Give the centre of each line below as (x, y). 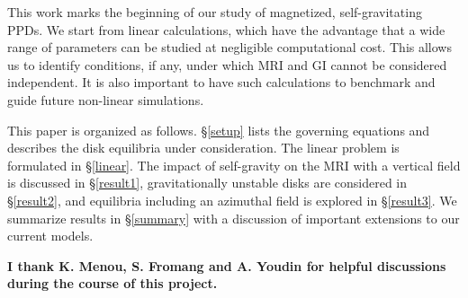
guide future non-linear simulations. (106, 99)
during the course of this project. (112, 283)
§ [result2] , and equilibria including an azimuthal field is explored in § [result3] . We (232, 200)
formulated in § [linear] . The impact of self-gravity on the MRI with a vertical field (234, 165)
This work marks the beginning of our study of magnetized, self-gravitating (215, 12)
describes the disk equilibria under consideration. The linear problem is (203, 148)
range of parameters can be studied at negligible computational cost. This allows (229, 47)
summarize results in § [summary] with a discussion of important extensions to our (234, 218)
